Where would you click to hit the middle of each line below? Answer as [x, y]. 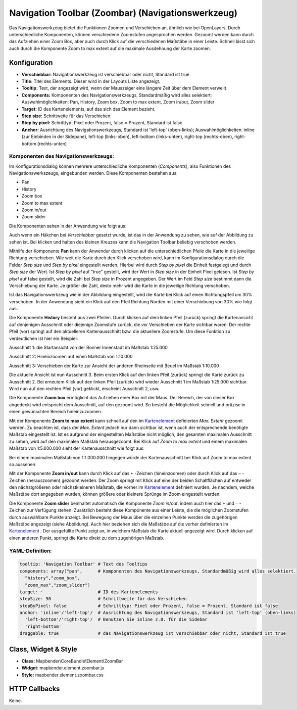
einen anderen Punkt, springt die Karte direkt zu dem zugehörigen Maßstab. [87, 538]
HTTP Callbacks [35, 689]
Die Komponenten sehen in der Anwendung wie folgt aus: [68, 226]
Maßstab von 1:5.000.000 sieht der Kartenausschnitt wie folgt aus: [77, 448]
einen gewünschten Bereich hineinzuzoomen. [56, 412]
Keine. [16, 701]
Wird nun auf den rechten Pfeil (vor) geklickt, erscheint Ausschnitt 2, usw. [84, 389]
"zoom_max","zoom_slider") [58, 585]
